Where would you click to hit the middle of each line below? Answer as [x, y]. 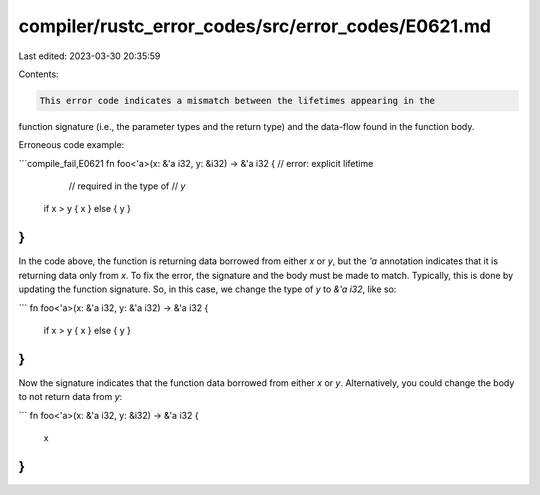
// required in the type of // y [127, 186]
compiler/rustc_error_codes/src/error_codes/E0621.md [255, 26]
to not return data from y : [70, 397]
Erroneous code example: [71, 145]
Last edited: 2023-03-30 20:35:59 [89, 56]
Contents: [38, 74]
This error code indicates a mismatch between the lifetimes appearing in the [237, 100]
